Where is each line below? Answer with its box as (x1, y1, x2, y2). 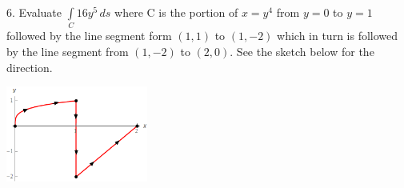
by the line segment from (6, 42, 129, 59)
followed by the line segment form (6, 27, 172, 44)
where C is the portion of (114, 4, 238, 20)
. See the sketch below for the (230, 42, 374, 59)
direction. (6, 58, 53, 75)
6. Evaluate (6, 4, 62, 20)
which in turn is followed (277, 27, 398, 44)
